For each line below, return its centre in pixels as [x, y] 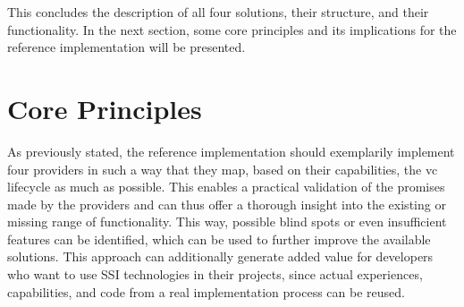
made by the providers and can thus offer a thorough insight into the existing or [227, 204]
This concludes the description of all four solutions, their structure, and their [218, 12]
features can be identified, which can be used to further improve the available [219, 239]
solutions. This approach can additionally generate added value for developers [220, 256]
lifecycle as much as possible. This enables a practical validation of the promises [226, 187]
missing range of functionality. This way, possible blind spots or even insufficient [227, 222]
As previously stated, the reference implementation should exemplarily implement [231, 151]
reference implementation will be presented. [127, 47]
